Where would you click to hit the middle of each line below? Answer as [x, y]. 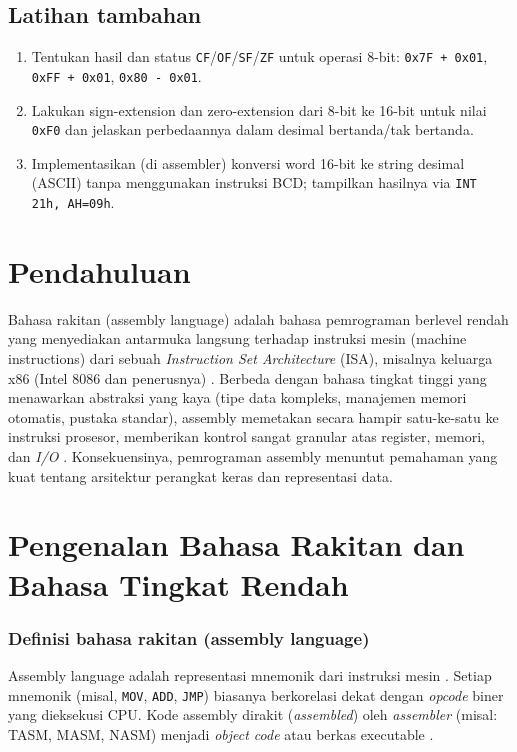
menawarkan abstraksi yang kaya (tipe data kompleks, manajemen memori [237, 397]
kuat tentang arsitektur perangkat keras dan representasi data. [200, 475]
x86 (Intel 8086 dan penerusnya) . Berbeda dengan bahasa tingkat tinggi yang [247, 377]
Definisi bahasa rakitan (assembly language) [189, 637]
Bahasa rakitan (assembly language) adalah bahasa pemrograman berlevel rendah [258, 318]
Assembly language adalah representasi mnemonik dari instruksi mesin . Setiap [250, 674]
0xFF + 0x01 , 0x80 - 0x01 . [116, 75]
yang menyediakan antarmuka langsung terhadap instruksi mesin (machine [237, 338]
